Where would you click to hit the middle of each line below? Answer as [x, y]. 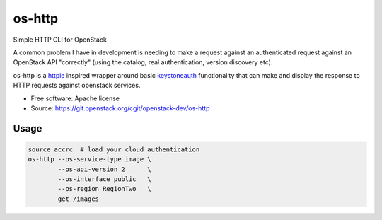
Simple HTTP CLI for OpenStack [60, 40]
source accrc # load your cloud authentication [114, 149]
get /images [78, 199]
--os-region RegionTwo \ [104, 189]
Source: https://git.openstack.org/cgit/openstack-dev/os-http [120, 108]
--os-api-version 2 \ [104, 169]
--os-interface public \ [104, 179]
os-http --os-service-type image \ [89, 160]
